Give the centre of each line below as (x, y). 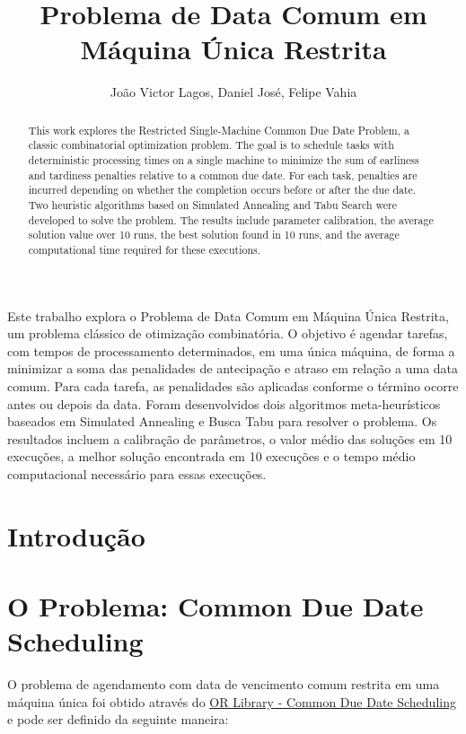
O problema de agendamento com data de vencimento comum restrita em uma (224, 684)
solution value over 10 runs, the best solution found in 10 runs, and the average (214, 235)
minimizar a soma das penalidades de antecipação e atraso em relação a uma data (233, 368)
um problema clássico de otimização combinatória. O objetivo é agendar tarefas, (228, 333)
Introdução (76, 535)
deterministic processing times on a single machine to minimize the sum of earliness (224, 160)
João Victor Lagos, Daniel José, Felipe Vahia (233, 92)
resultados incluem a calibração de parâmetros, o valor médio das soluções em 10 (230, 438)
